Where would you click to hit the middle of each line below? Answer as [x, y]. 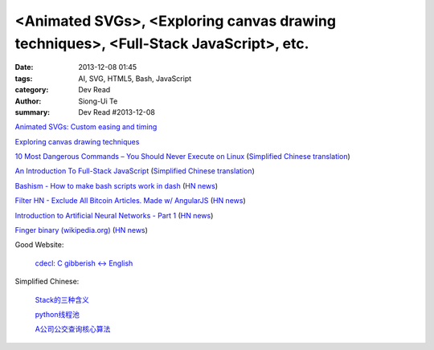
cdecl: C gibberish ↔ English [84, 263]
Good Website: [39, 245]
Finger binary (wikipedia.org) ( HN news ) [82, 230]
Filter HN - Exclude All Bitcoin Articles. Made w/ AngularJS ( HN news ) [131, 201]
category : [32, 90]
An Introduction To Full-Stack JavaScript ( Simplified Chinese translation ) [135, 171]
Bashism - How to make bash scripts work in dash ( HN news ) [117, 185]
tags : [24, 78]
